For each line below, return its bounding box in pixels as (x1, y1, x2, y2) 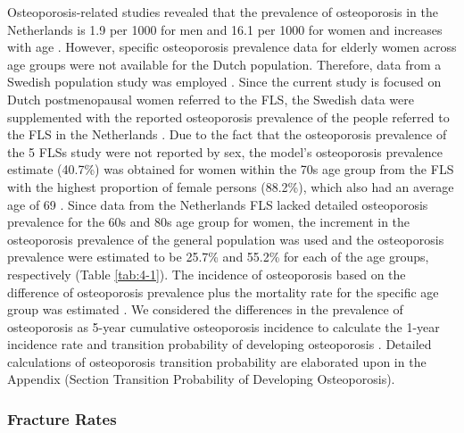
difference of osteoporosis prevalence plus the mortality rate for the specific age (7, 282, 439, 301)
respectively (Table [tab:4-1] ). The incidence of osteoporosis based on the (7, 264, 406, 283)
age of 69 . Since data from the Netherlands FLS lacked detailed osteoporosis (7, 195, 428, 213)
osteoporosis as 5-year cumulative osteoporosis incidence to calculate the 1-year (7, 317, 440, 336)
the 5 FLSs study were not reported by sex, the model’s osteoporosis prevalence (7, 142, 443, 161)
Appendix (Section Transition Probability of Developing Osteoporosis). (7, 370, 395, 388)
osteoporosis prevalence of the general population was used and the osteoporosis (7, 229, 444, 248)
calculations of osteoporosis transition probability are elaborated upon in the (7, 352, 427, 371)
